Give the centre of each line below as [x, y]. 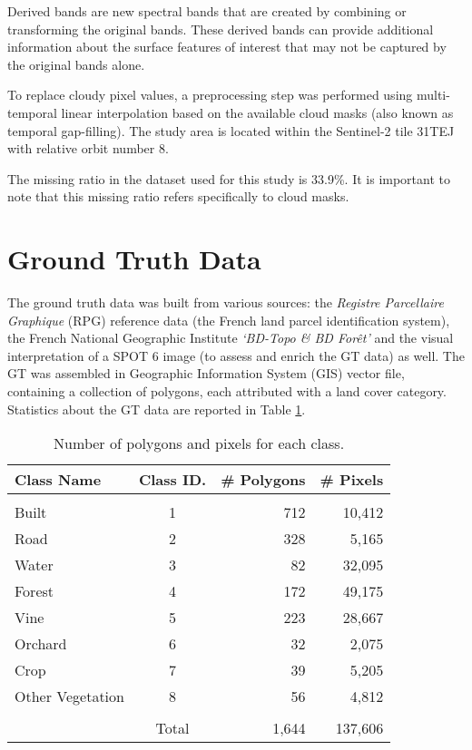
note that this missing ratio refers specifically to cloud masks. [178, 196]
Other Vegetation [69, 696]
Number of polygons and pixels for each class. [199, 443]
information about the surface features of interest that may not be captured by [227, 47]
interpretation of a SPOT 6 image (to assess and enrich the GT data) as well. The [236, 355]
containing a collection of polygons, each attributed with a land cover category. [227, 391]
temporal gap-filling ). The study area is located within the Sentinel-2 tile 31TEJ [231, 130]
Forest [34, 591]
